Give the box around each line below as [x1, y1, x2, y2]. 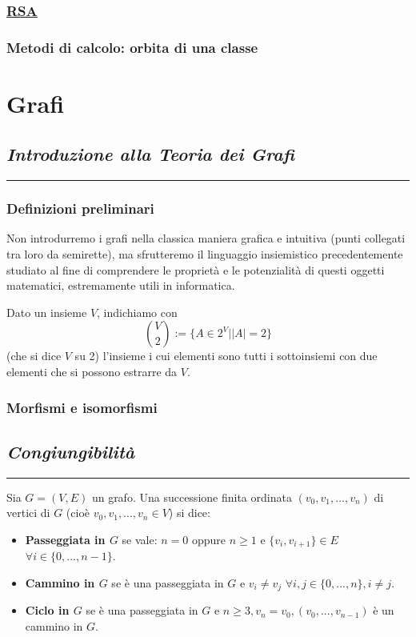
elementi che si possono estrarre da [6, 363, 178, 380]
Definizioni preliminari [6, 198, 154, 218]
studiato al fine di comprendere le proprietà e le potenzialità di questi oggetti [6, 261, 385, 278]
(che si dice [6, 347, 62, 364]
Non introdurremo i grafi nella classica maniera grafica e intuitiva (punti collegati [6, 230, 406, 246]
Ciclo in [25, 602, 70, 619]
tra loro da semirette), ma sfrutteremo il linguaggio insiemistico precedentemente [6, 246, 403, 262]
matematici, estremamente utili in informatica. [6, 277, 235, 294]
